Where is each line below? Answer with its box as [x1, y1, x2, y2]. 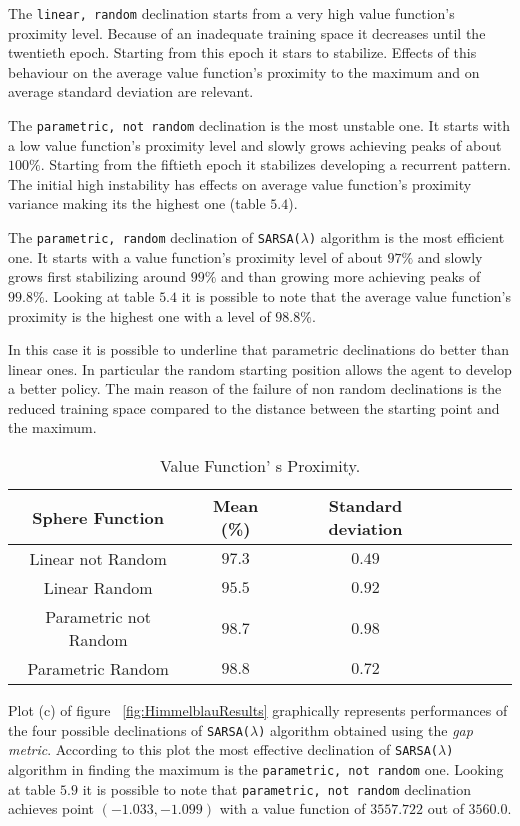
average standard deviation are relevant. [8, 81, 254, 102]
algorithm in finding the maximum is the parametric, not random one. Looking [8, 758, 504, 779]
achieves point [8, 798, 95, 819]
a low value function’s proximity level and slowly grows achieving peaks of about [8, 134, 502, 155]
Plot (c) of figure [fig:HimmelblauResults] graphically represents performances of [8, 700, 508, 721]
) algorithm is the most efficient [308, 227, 505, 248]
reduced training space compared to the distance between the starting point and [8, 397, 500, 418]
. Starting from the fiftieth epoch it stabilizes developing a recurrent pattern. [40, 154, 511, 175]
